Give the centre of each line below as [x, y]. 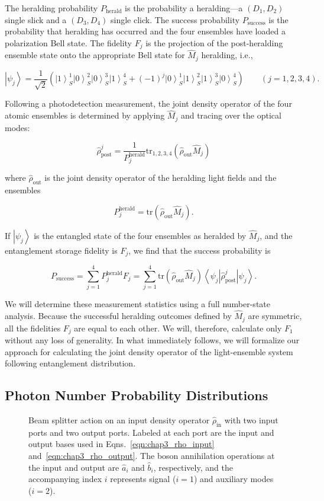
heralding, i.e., [227, 55]
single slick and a [36, 19]
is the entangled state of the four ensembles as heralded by [140, 235]
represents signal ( [143, 479]
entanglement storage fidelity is [61, 250]
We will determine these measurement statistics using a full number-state [137, 304]
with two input [251, 420]
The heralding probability [51, 8]
